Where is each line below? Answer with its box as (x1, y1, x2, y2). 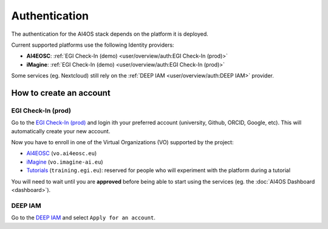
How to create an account (11, 88, 111, 98)
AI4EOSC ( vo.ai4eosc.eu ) (26, 150, 97, 157)
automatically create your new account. (11, 127, 111, 134)
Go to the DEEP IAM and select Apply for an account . (11, 214, 156, 221)
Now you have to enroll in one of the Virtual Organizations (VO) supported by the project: (11, 139, 234, 146)
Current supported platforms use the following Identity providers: (11, 41, 174, 48)
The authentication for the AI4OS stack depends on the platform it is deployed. (11, 30, 209, 38)
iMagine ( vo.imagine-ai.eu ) (26, 158, 103, 165)
